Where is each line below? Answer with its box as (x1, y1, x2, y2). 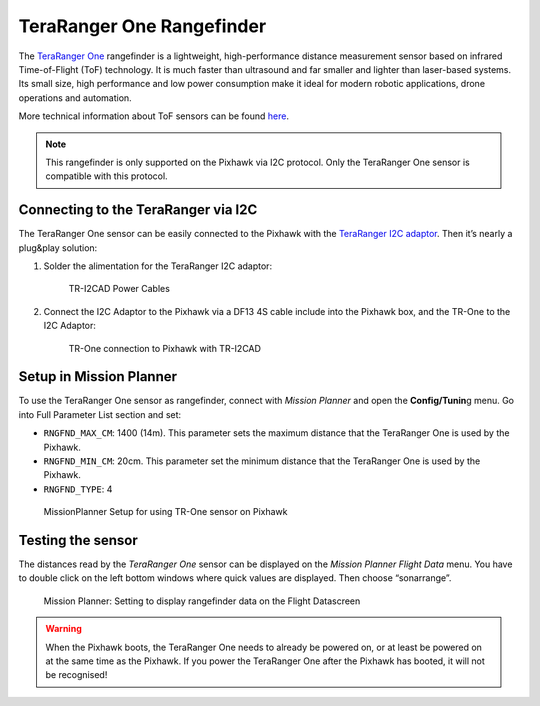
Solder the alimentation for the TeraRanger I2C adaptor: (43, 260, 273, 272)
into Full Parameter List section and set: (18, 408, 182, 420)
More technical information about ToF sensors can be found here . (18, 110, 290, 122)
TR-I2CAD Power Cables (68, 283, 170, 295)
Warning (45, 623, 82, 635)
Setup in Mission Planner (18, 368, 178, 385)
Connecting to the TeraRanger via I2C (18, 201, 258, 219)
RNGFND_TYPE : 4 (43, 483, 113, 495)
